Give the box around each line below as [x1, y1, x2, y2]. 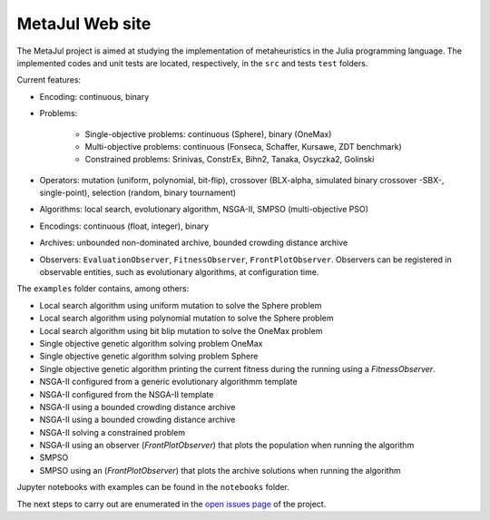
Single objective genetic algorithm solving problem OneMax [39, 338, 263, 348]
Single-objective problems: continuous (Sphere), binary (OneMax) [84, 128, 332, 140]
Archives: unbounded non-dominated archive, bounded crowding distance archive [39, 237, 348, 249]
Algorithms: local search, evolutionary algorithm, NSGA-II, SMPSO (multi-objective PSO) [39, 204, 369, 215]
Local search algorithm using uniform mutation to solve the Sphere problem [39, 299, 322, 310]
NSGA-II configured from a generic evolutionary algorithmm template [39, 377, 299, 388]
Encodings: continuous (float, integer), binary [39, 221, 209, 231]
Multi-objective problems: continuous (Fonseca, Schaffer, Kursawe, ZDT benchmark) [84, 141, 403, 152]
